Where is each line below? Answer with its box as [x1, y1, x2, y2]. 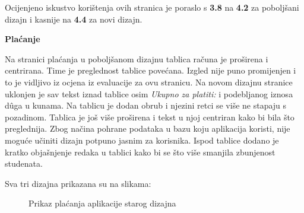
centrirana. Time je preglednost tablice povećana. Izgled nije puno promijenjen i [5, 64, 296, 77]
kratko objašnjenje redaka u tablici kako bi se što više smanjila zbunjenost [5, 145, 275, 158]
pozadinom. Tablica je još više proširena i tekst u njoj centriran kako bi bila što [5, 110, 294, 123]
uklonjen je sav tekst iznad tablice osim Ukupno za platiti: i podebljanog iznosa [5, 87, 293, 100]
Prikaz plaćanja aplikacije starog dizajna [28, 197, 176, 209]
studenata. [5, 157, 43, 170]
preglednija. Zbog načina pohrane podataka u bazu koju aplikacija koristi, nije [5, 122, 290, 135]
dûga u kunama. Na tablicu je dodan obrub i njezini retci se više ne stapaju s [5, 99, 287, 112]
